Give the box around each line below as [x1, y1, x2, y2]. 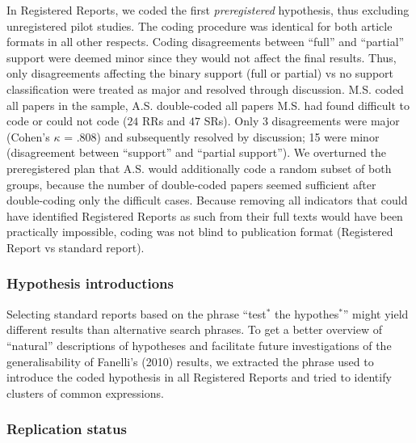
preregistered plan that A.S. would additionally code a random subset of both [6, 159, 392, 176]
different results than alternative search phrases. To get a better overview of [6, 321, 382, 338]
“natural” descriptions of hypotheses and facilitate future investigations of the [6, 336, 392, 353]
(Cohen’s [6, 128, 50, 145]
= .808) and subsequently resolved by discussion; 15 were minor [64, 128, 380, 145]
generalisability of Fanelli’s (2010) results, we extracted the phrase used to [6, 352, 374, 369]
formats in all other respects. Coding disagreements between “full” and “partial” [6, 33, 405, 50]
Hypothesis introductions [6, 273, 174, 293]
